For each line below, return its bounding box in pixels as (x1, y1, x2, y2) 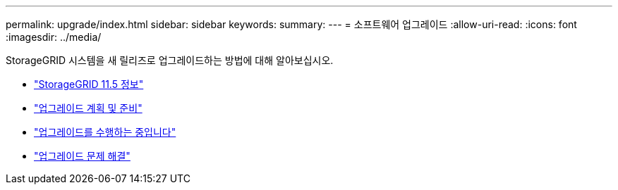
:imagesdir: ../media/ (6, 31, 102, 43)
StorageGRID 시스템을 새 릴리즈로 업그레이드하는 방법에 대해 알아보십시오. (6, 54, 334, 66)
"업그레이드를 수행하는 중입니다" (34, 126, 176, 138)
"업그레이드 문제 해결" (34, 150, 131, 162)
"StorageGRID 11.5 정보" (34, 78, 144, 90)
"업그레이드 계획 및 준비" (34, 102, 143, 114)
